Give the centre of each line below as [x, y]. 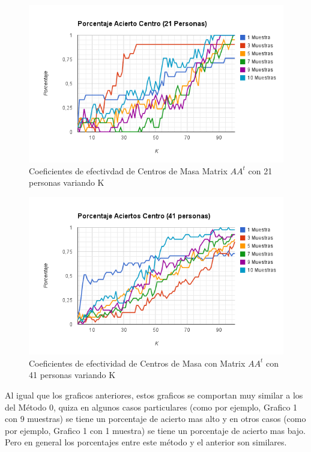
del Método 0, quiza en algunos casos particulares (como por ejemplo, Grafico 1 [151, 407]
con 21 [260, 170]
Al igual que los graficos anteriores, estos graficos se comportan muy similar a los [154, 395]
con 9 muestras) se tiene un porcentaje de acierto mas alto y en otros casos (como [155, 419]
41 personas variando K [72, 375]
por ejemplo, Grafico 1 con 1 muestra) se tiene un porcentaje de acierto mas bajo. [155, 430]
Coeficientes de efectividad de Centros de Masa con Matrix [137, 363]
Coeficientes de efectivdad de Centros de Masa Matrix [128, 170]
